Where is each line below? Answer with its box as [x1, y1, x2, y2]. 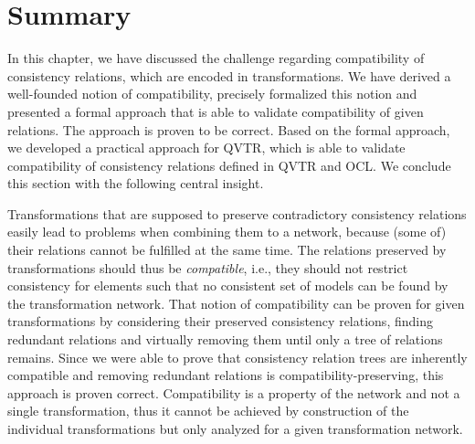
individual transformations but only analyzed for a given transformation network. [7, 419, 463, 438]
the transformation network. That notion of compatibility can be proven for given [7, 293, 465, 312]
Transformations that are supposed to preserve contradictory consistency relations [7, 204, 467, 223]
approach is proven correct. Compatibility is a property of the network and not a [7, 383, 460, 402]
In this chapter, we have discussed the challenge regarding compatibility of [7, 48, 425, 68]
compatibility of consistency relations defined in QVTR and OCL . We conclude [7, 155, 451, 174]
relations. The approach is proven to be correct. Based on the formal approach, [7, 120, 450, 139]
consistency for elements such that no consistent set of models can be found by [7, 276, 449, 295]
